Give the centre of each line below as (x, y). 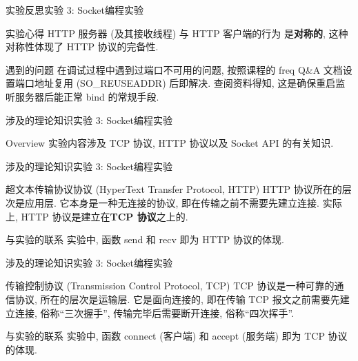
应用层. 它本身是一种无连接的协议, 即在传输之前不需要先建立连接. (172, 202)
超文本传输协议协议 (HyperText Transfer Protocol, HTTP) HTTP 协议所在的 (174, 189)
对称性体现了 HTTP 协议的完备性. (82, 47)
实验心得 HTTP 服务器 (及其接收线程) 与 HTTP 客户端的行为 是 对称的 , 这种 (177, 33)
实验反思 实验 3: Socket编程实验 (74, 10)
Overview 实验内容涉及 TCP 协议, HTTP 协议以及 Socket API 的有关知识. (170, 143)
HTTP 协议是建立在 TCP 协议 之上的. (105, 216)
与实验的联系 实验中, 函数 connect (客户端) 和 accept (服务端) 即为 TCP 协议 (177, 336)
